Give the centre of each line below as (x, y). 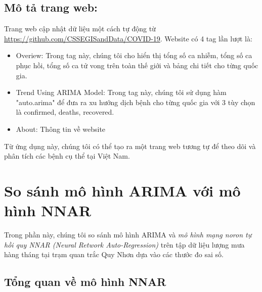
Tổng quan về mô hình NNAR (85, 282)
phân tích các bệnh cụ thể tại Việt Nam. (67, 156)
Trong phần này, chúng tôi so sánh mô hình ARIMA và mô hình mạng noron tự (128, 235)
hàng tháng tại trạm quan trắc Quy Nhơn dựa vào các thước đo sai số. (114, 254)
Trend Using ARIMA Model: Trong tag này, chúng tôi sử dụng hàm (121, 92)
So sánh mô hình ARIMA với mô (122, 190)
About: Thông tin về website (61, 129)
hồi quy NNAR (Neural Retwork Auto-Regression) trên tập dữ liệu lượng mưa (124, 244)
